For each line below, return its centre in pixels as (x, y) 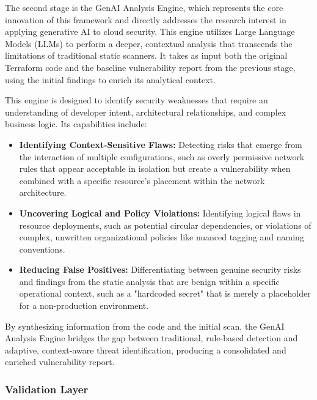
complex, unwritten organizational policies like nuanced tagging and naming (162, 237)
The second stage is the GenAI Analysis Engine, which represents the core (144, 7)
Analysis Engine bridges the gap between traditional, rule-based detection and (151, 338)
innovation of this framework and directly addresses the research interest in (146, 19)
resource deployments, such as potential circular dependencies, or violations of (165, 225)
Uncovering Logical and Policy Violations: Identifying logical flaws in (160, 213)
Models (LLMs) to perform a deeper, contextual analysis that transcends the (149, 43)
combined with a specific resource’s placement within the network (142, 180)
